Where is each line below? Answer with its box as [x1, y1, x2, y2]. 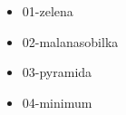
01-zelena [22, 2, 73, 20]
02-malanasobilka [22, 32, 119, 51]
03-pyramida [22, 62, 92, 81]
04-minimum [22, 92, 92, 111]
